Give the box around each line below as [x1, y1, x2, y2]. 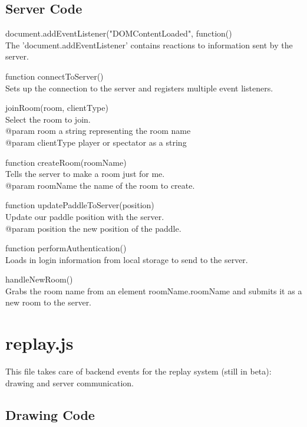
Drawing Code [5, 405, 95, 423]
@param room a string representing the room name [5, 124, 191, 137]
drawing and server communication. [5, 376, 134, 389]
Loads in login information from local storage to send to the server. [5, 253, 248, 265]
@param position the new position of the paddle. [5, 222, 181, 234]
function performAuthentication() [5, 242, 127, 254]
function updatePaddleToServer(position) [5, 199, 154, 211]
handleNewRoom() [5, 273, 73, 285]
